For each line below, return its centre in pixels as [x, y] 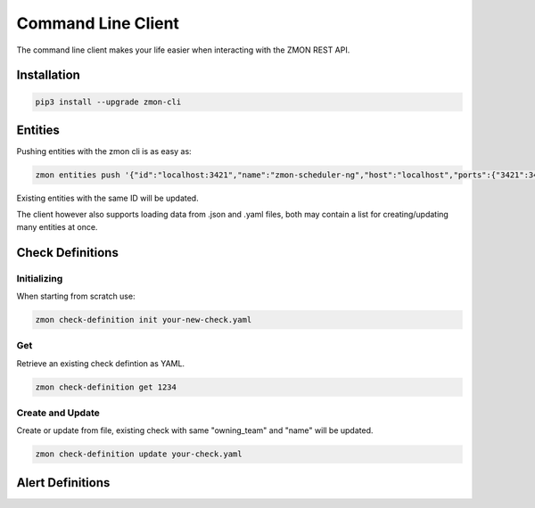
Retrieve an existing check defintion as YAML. [101, 363]
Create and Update [58, 413]
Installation [48, 75]
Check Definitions [68, 253]
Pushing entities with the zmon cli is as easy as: [104, 152]
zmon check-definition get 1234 [106, 387]
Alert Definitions [63, 483]
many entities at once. [57, 226]
